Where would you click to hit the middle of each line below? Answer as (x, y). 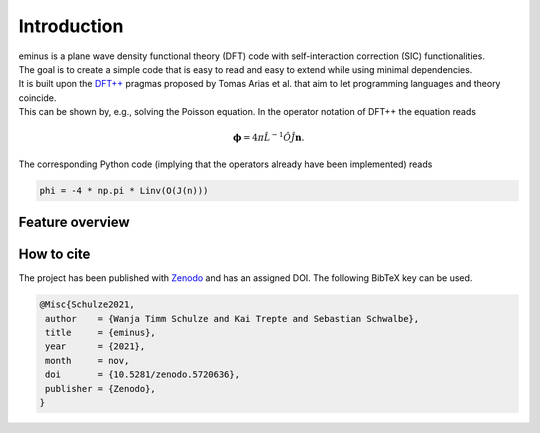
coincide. (37, 97)
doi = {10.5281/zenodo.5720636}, (142, 374)
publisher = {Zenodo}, (101, 388)
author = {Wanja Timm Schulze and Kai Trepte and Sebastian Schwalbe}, (232, 318)
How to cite (54, 254)
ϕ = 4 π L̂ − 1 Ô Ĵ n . (269, 137)
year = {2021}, (95, 346)
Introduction (71, 26)
